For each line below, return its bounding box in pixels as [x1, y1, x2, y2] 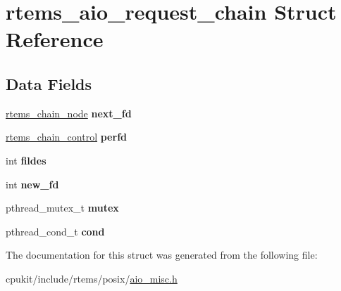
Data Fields [6, 72, 92, 94]
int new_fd [6, 176, 59, 191]
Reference [6, 25, 104, 53]
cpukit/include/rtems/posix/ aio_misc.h [6, 271, 178, 285]
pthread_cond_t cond [6, 224, 105, 238]
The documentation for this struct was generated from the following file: [6, 247, 318, 262]
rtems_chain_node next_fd [6, 105, 132, 120]
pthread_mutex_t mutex [6, 200, 119, 215]
